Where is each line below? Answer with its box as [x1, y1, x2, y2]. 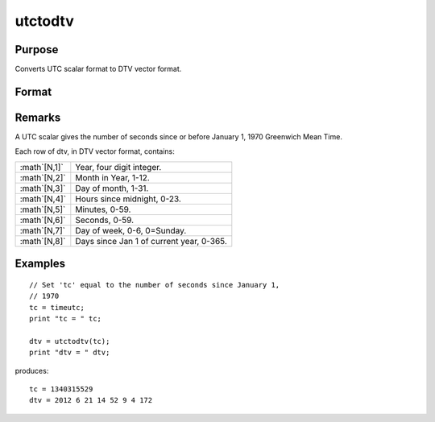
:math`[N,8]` [19, 235, 66, 246]
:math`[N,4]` [19, 193, 67, 205]
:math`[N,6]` [19, 214, 66, 225]
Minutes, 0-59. [75, 204, 131, 215]
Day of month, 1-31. [75, 182, 149, 193]
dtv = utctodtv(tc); [29, 337, 110, 345]
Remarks [14, 110, 61, 124]
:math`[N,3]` [19, 182, 66, 193]
